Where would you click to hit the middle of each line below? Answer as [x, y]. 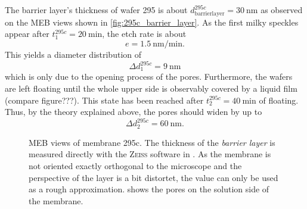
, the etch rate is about [144, 34]
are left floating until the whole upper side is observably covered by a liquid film [151, 88]
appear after [27, 34]
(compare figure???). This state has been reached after [104, 100]
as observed [282, 10]
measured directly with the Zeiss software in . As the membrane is [150, 154]
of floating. [279, 100]
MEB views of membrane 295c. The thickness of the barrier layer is [152, 142]
